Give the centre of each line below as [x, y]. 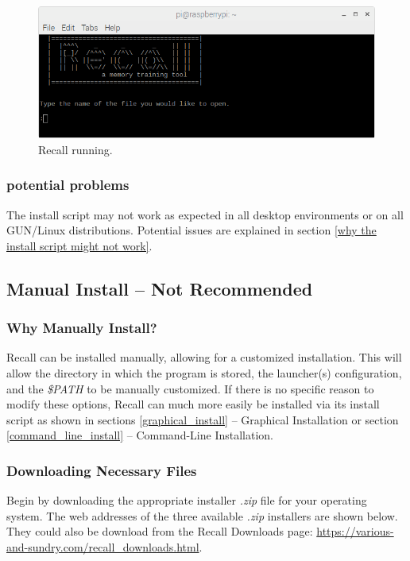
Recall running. [75, 149]
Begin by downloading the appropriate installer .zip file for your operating [187, 500]
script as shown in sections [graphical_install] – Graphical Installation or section [203, 419]
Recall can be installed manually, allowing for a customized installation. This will [204, 357]
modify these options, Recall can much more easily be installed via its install [193, 404]
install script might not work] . [79, 245]
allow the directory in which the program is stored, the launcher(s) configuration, [204, 372]
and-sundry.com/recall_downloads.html [103, 546]
